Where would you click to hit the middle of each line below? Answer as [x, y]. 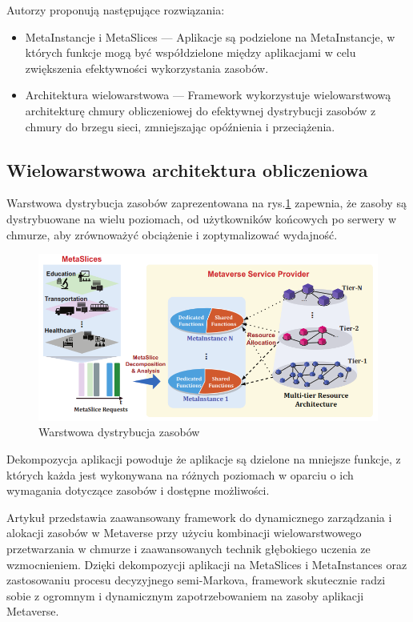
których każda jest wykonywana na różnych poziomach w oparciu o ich [180, 474]
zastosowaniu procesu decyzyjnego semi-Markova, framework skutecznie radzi [196, 580]
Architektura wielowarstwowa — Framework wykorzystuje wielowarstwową [208, 95]
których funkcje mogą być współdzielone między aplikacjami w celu [190, 52]
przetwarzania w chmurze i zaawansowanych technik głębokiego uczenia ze [188, 548]
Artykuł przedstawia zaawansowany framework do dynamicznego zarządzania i [199, 517]
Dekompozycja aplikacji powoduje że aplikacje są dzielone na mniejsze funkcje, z [204, 458]
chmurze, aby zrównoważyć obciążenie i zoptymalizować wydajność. [172, 234]
